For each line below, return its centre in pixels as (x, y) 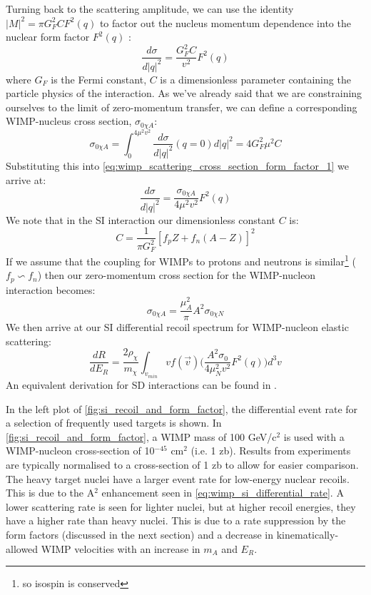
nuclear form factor (48, 37)
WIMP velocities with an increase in (121, 548)
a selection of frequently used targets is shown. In (114, 423)
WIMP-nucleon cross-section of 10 (80, 451)
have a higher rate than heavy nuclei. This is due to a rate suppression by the (176, 520)
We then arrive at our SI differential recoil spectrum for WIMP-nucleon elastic (177, 327)
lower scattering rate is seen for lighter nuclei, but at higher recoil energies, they (181, 506)
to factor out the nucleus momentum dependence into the (225, 22)
